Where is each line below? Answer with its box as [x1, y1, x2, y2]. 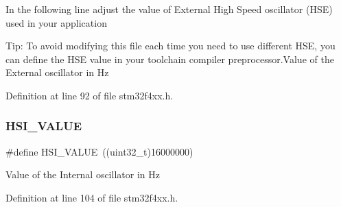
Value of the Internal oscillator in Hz [5, 167, 160, 182]
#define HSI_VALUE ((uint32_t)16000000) [5, 144, 193, 158]
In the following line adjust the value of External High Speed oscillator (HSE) [5, 2, 333, 16]
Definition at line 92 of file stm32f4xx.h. [5, 88, 174, 102]
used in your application [5, 15, 107, 29]
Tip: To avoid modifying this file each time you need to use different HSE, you [5, 38, 336, 53]
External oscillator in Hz [5, 65, 109, 80]
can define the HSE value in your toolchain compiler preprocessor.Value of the [5, 51, 334, 66]
